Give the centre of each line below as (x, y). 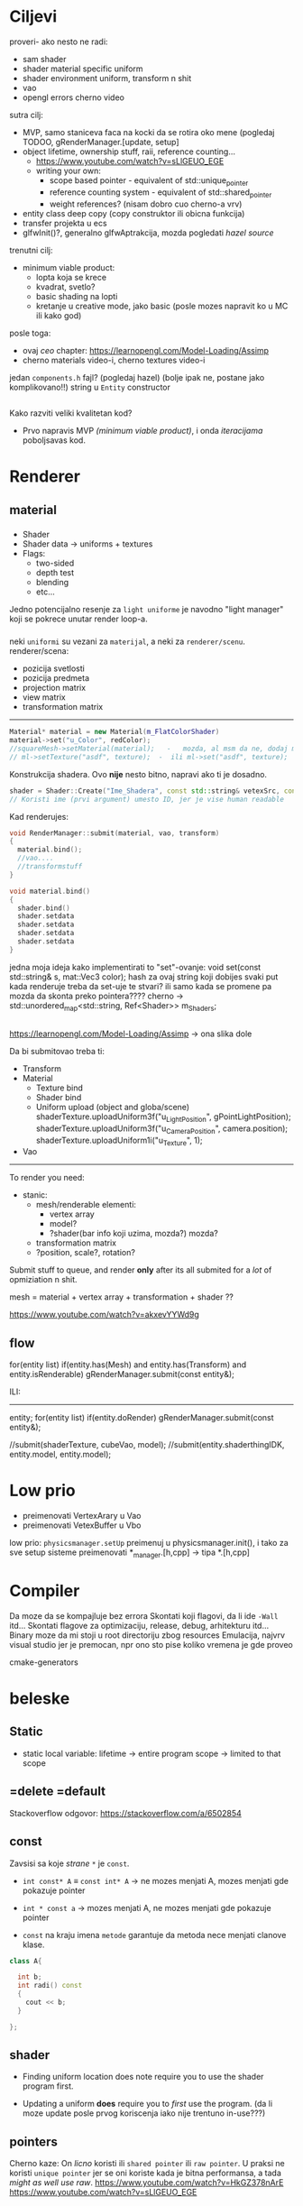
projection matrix (54, 688)
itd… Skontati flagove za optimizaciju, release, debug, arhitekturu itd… (139, 1625)
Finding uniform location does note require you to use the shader (143, 2077)
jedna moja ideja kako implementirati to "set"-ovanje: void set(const (135, 967)
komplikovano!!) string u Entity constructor (90, 387)
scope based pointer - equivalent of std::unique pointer (149, 181)
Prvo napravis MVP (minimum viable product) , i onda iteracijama (142, 430)
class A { (26, 1961)
